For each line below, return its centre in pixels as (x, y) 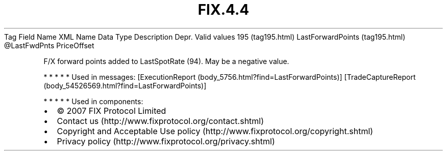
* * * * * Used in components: (93, 101)
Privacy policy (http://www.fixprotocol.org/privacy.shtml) (166, 141)
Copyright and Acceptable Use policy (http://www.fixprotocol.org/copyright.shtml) (215, 131)
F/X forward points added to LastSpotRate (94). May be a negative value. (166, 61)
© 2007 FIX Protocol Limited (111, 111)
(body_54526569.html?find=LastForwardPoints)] (125, 85)
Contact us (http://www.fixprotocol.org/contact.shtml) (160, 121)
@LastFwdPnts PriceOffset (49, 45)
